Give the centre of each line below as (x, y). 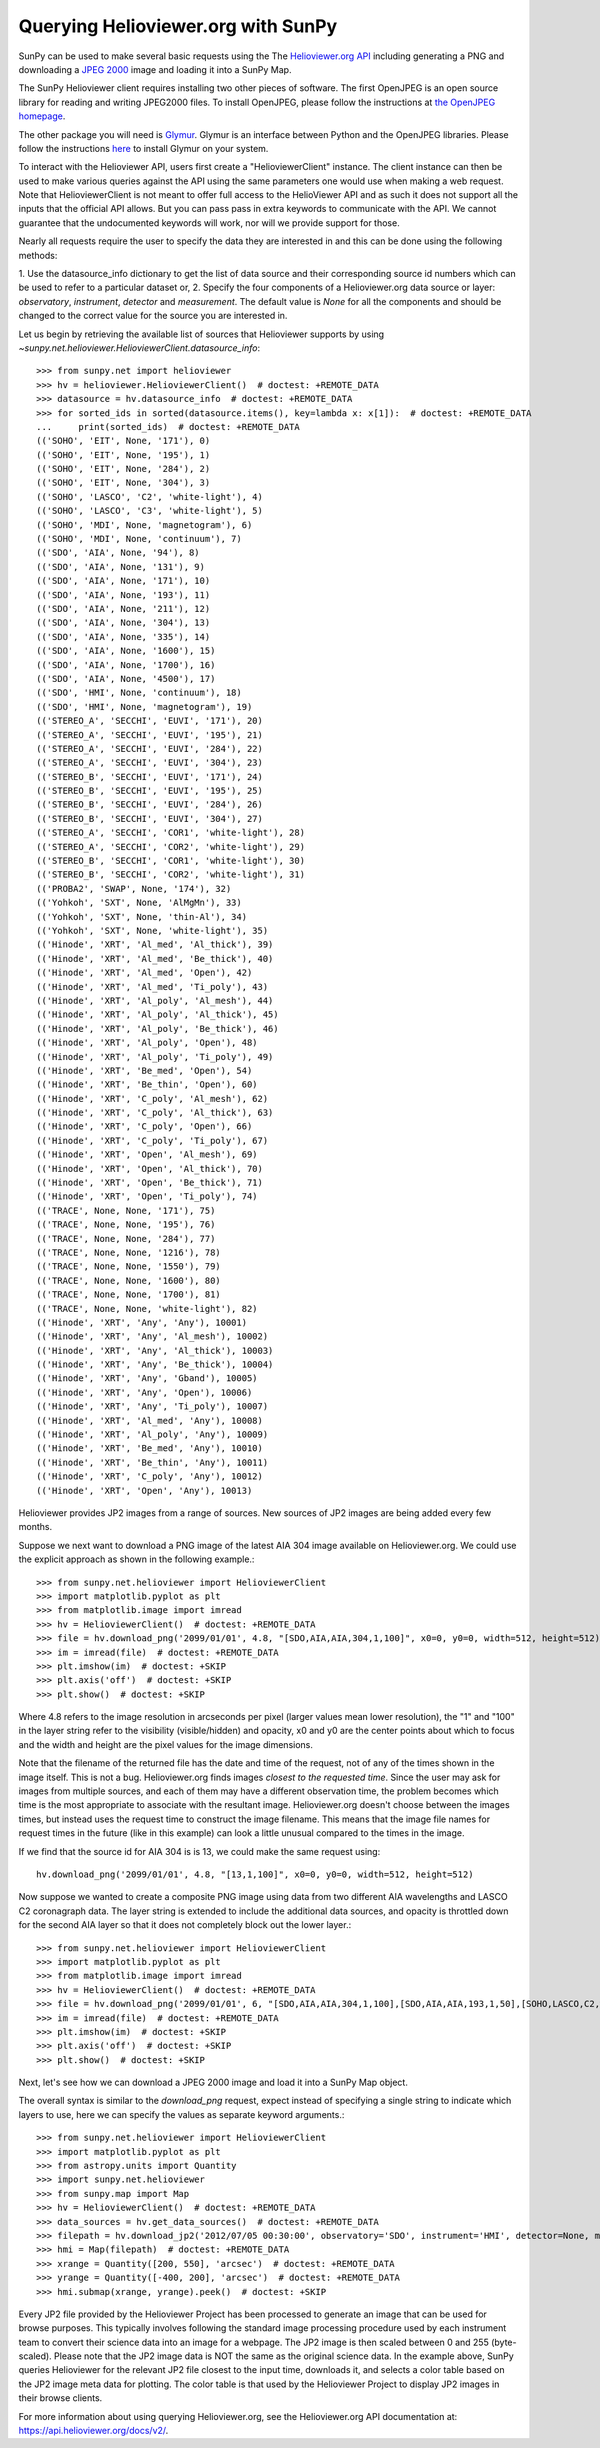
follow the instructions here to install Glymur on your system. (143, 148)
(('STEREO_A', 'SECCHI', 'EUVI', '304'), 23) (150, 763)
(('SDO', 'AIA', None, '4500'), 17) (126, 678)
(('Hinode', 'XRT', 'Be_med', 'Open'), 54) (144, 1070)
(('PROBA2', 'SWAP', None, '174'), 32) (134, 888)
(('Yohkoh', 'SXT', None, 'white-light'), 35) (152, 930)
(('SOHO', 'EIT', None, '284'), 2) (123, 469)
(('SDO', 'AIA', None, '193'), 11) (123, 594)
